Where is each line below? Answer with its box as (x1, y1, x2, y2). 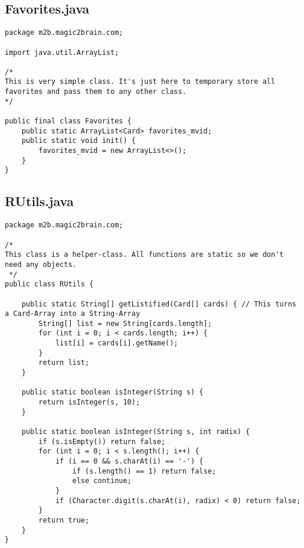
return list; (38, 358, 90, 367)
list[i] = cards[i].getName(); (55, 339, 178, 348)
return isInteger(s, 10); (38, 398, 140, 407)
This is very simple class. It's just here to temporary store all (5, 77, 276, 86)
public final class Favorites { (5, 117, 132, 126)
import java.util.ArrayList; (5, 48, 119, 57)
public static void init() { (21, 136, 136, 145)
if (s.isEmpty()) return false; (38, 437, 166, 446)
